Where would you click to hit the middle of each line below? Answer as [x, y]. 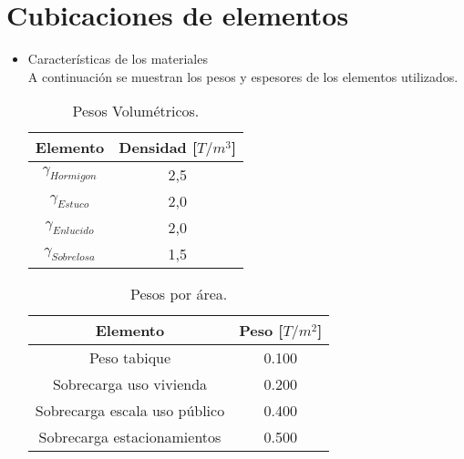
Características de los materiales [118, 59]
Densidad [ [158, 148]
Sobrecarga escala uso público [130, 411]
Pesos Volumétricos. [136, 111]
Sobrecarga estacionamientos [130, 437]
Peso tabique [130, 358]
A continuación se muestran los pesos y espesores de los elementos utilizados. [243, 76]
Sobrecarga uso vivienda [130, 384]
